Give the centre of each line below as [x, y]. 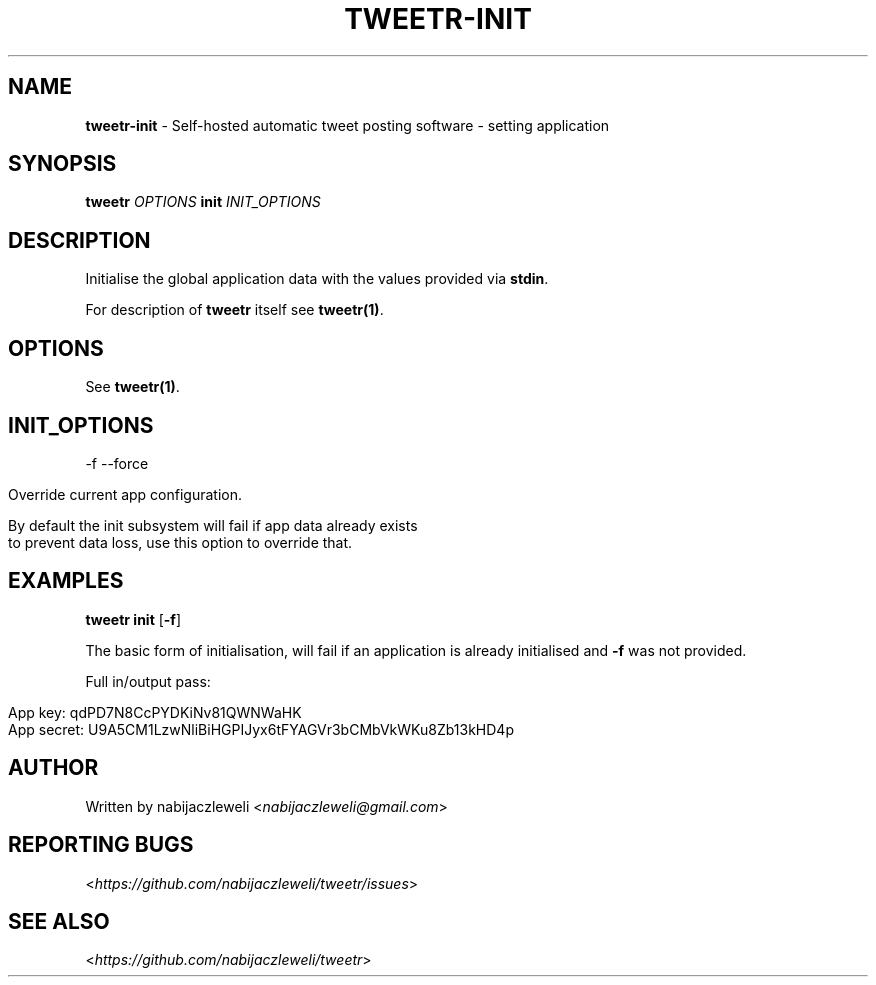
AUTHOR [53, 768]
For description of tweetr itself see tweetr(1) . [234, 310]
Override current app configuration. [125, 494]
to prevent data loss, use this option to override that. [180, 542]
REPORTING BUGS [101, 845]
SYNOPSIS [62, 164]
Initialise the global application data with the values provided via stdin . [317, 279]
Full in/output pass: [148, 681]
